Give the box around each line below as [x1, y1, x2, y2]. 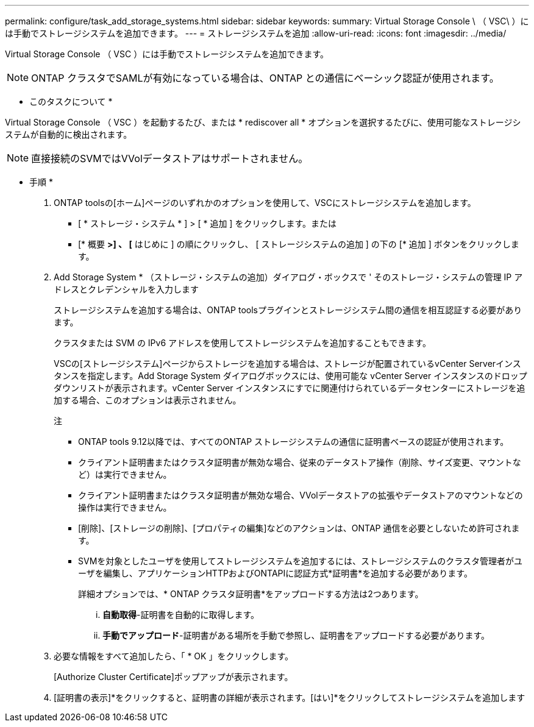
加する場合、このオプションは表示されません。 [54, 395, 241, 405]
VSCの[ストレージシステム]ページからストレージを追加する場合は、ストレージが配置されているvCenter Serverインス [54, 358, 521, 369]
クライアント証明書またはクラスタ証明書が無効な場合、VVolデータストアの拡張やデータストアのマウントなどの [78, 490, 523, 500]
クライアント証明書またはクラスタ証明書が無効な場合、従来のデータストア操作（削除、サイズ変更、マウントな [78, 457, 521, 467]
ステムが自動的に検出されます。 [5, 129, 132, 140]
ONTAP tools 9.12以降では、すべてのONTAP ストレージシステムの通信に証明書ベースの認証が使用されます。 [78, 436, 509, 447]
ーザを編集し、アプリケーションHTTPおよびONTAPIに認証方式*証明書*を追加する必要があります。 [78, 568, 472, 578]
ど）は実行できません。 [78, 469, 172, 480]
